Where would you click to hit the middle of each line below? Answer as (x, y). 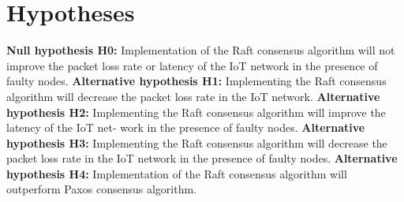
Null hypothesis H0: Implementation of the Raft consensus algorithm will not (201, 50)
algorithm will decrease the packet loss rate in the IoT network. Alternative (193, 96)
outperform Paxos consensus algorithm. (101, 189)
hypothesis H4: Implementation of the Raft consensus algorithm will (177, 173)
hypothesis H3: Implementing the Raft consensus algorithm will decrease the (197, 142)
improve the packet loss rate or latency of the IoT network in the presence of (192, 65)
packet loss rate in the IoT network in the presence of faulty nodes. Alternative (202, 158)
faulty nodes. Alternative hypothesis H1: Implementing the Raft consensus (196, 81)
